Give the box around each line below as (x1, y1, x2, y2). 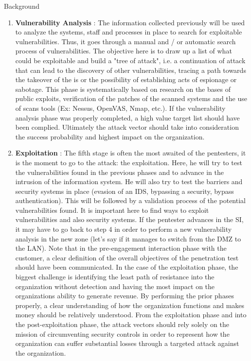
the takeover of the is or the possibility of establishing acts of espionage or (15, 74, 237, 85)
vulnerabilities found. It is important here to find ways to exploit (15, 205, 209, 215)
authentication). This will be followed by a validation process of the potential (15, 195, 246, 206)
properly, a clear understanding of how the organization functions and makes (15, 300, 245, 310)
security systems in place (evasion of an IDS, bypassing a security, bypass (15, 186, 234, 196)
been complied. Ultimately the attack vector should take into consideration (15, 122, 239, 132)
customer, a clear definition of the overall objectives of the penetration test (15, 252, 239, 262)
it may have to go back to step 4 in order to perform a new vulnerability (15, 224, 232, 234)
